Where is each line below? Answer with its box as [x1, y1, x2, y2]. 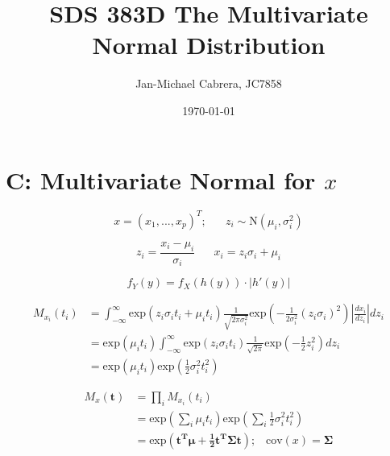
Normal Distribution [92, 28, 326, 61]
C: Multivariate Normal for [6, 163, 316, 196]
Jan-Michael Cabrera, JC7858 [135, 75, 282, 92]
